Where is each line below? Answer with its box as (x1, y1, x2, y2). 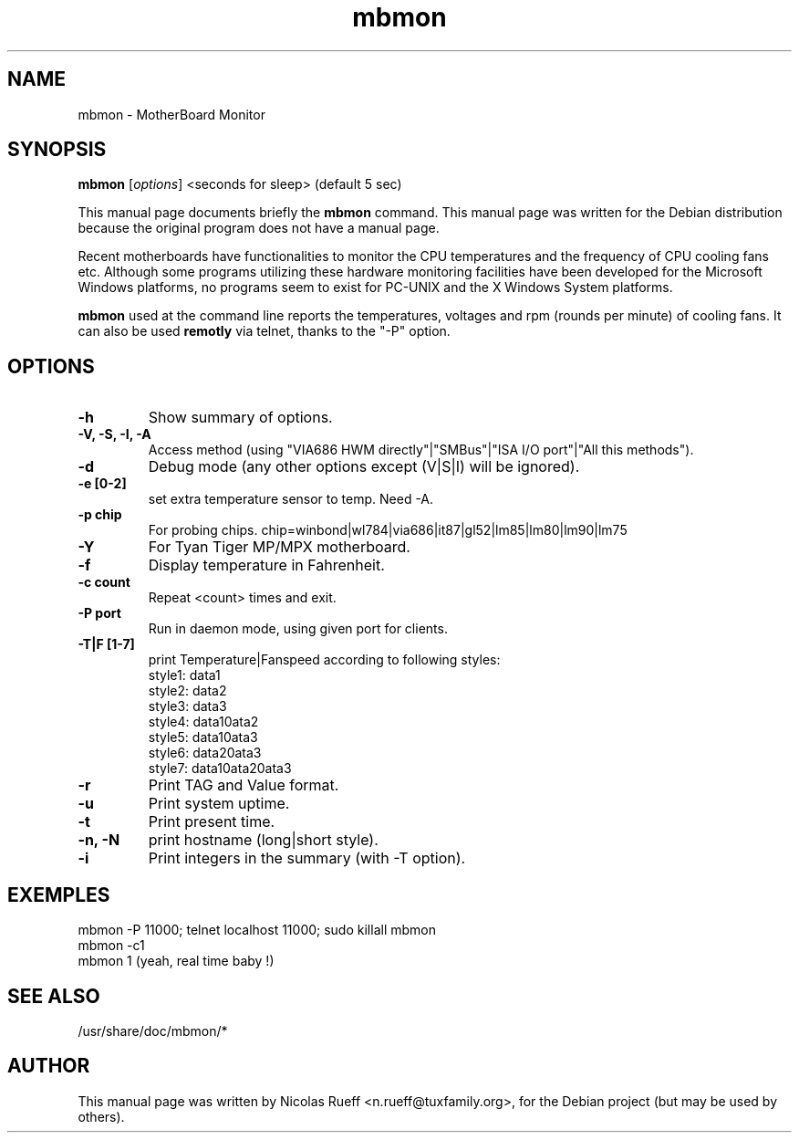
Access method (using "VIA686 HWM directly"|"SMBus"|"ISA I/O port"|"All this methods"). (148, 442, 694, 458)
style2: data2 (148, 683, 227, 699)
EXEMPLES (7, 883, 110, 906)
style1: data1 (148, 667, 221, 684)
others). (78, 1108, 125, 1124)
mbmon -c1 (78, 937, 145, 954)
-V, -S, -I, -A (78, 426, 151, 443)
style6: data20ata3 (148, 745, 262, 761)
